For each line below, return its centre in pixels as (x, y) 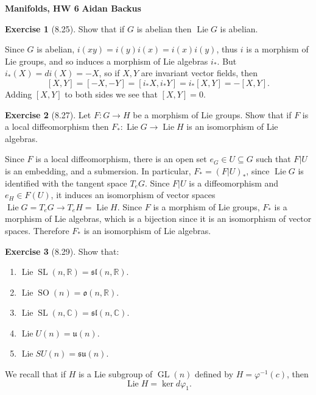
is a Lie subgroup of (115, 374)
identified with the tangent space (66, 183)
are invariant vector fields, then (199, 73)
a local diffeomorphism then (57, 126)
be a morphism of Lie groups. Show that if (212, 114)
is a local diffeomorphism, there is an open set (121, 159)
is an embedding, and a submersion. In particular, (98, 170)
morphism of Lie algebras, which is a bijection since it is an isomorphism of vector (158, 219)
